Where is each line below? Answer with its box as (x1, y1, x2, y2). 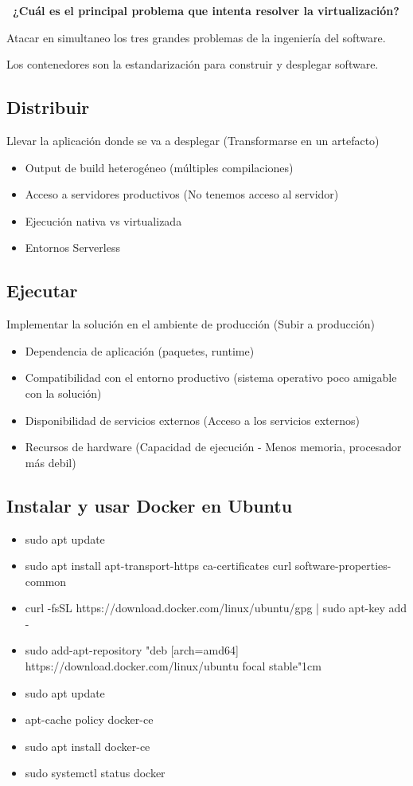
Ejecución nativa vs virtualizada (25, 212, 182, 229)
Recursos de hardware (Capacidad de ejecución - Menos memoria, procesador (25, 438, 402, 455)
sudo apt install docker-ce (25, 737, 150, 754)
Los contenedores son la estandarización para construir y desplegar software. (6, 56, 379, 73)
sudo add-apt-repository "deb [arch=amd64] (25, 642, 239, 658)
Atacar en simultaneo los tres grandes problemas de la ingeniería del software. (6, 29, 386, 45)
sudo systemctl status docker (25, 764, 166, 781)
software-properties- (294, 557, 392, 574)
